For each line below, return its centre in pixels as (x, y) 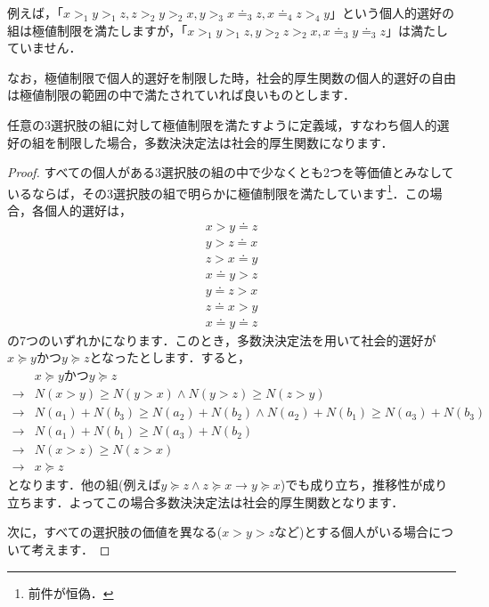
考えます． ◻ (71, 549)
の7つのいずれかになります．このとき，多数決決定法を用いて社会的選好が (222, 340)
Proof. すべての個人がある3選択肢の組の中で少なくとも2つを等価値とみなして (231, 172)
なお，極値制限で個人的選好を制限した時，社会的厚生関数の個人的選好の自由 (232, 77)
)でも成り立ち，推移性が (351, 485)
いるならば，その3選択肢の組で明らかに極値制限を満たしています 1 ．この (219, 191)
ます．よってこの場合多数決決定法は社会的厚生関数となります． (218, 502)
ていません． (45, 48)
